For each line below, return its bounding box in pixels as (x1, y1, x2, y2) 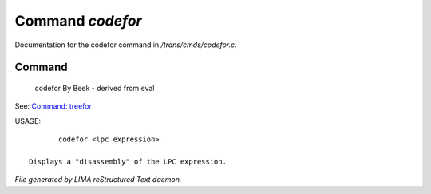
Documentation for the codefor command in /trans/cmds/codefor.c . (14, 40, 237, 49)
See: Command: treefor (14, 101, 92, 111)
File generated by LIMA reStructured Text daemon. (14, 175, 182, 184)
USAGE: (14, 116, 42, 125)
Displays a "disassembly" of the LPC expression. (29, 156, 227, 166)
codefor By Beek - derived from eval (34, 83, 155, 93)
